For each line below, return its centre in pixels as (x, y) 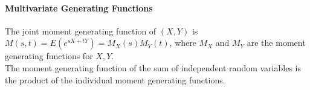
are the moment (276, 43)
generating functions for (49, 56)
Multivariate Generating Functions (79, 8)
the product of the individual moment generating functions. (115, 79)
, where (183, 43)
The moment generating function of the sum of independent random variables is (153, 67)
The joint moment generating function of (81, 31)
